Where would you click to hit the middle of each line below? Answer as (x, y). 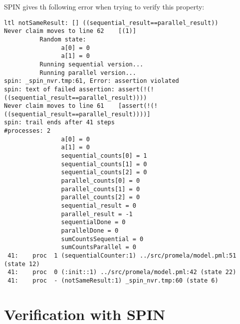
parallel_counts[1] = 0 (101, 189)
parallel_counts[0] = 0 (101, 181)
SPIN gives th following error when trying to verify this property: (104, 6)
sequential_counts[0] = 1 (104, 156)
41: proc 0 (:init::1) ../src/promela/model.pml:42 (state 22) (122, 272)
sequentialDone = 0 (93, 222)
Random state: (63, 39)
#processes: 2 (27, 131)
